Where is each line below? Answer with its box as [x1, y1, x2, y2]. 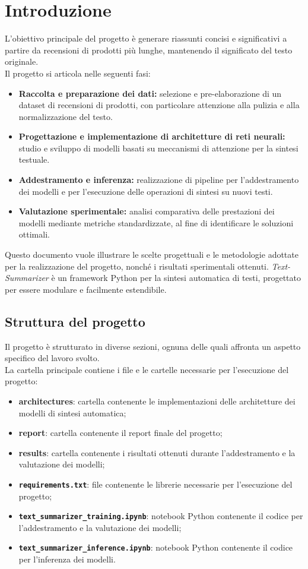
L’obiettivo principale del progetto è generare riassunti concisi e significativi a [5, 32, 287, 45]
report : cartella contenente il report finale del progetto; [18, 426, 223, 439]
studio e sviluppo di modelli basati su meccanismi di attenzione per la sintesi [18, 141, 299, 154]
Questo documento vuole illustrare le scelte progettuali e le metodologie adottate [5, 248, 299, 261]
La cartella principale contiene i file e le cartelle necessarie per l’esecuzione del [5, 363, 289, 375]
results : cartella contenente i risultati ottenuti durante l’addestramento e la [18, 446, 296, 459]
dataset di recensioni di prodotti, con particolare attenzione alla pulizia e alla [18, 99, 300, 111]
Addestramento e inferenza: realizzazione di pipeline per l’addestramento [18, 173, 299, 186]
